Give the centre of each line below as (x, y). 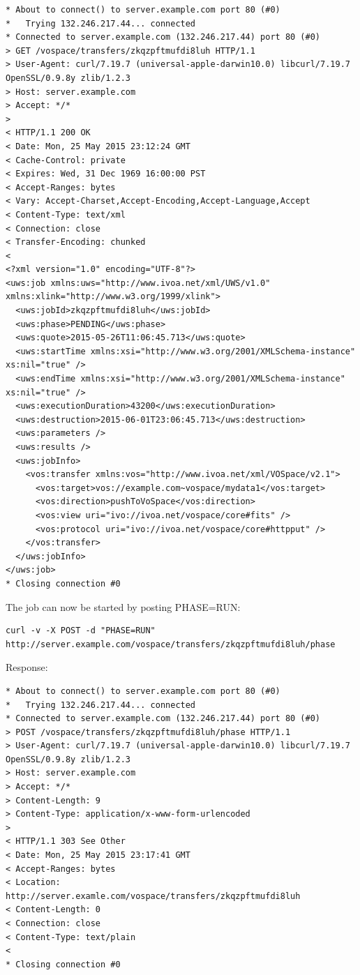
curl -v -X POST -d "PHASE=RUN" (81, 631)
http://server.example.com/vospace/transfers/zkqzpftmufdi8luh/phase (171, 644)
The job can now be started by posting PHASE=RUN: (123, 606)
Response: (27, 667)
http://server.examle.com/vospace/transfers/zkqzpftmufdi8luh (153, 896)
